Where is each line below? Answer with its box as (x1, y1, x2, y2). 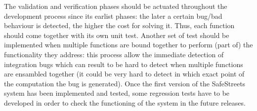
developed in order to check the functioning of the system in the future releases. (4, 97, 246, 108)
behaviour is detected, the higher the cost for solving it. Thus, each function (4, 20, 235, 31)
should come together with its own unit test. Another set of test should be (4, 30, 229, 40)
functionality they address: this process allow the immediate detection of (4, 49, 224, 59)
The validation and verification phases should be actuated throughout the (4, 1, 227, 11)
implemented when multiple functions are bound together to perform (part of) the (4, 39, 253, 50)
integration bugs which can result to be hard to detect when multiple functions (4, 59, 243, 69)
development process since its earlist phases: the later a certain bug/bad (4, 10, 222, 21)
